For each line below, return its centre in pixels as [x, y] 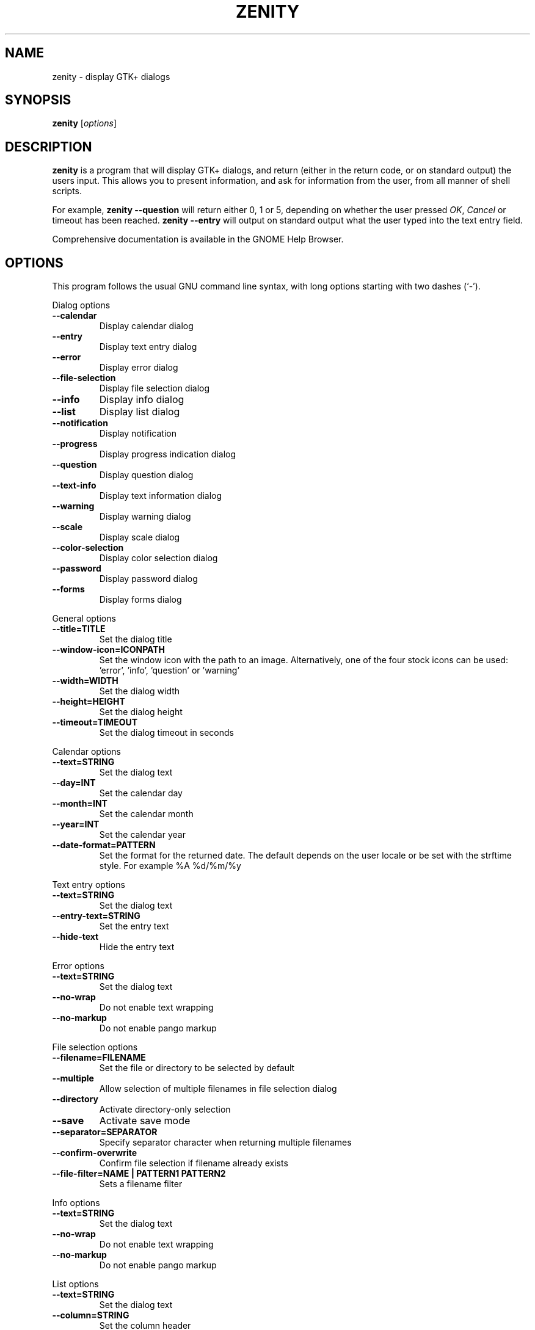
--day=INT [74, 783]
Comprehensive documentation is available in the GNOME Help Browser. [198, 239]
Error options [78, 966]
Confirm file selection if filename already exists [194, 1163]
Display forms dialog [140, 600]
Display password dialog [148, 579]
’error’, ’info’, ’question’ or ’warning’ [169, 670]
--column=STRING [91, 1315]
